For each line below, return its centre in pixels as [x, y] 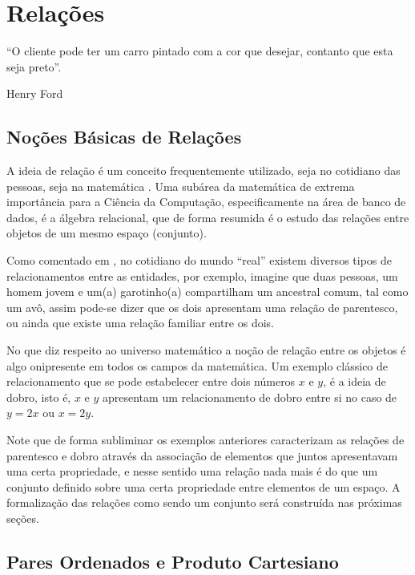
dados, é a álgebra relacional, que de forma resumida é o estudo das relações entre [208, 217]
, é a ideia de [355, 381]
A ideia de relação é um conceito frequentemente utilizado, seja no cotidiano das [203, 170]
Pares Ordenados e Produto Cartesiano [173, 561]
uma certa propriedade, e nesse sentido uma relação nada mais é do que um [192, 471]
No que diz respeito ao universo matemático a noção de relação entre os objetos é [206, 350]
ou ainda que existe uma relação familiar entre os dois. [140, 323]
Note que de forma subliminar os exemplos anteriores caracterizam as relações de [205, 440]
